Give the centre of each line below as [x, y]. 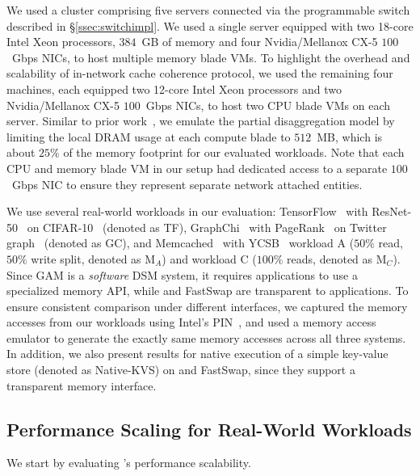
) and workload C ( [209, 258]
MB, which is [350, 136]
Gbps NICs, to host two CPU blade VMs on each [268, 105]
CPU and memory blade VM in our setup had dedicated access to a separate [197, 168]
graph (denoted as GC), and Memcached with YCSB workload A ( [181, 243]
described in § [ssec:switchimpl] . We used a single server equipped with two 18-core [210, 25]
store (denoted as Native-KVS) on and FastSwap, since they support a [181, 370]
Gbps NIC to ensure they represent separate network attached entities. [187, 184]
